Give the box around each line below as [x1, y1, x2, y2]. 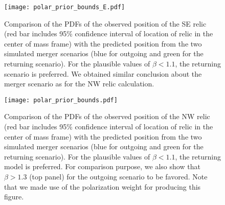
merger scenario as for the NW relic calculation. [4, 78, 154, 89]
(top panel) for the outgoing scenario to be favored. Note [29, 171, 208, 182]
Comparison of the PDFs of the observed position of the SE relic [4, 18, 207, 29]
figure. [4, 191, 24, 202]
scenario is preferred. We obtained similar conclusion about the [4, 68, 202, 79]
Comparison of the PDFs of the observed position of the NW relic [4, 111, 210, 122]
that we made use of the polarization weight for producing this [4, 181, 201, 192]
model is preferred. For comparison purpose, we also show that [4, 161, 200, 172]
